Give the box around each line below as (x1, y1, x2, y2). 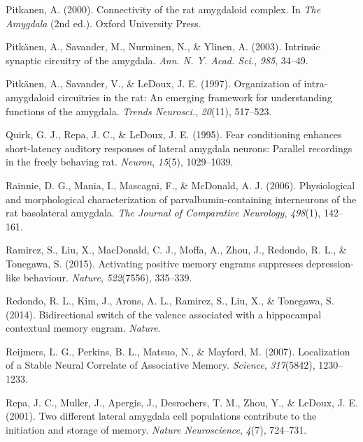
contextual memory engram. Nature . (6, 321, 161, 335)
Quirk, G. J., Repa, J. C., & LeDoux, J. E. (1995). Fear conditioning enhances (6, 127, 342, 142)
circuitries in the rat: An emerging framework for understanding (57, 89, 332, 104)
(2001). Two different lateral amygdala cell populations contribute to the (6, 408, 317, 423)
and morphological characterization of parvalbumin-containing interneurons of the (6, 191, 357, 206)
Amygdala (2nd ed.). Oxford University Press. (6, 15, 201, 30)
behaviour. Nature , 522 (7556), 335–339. (23, 270, 192, 284)
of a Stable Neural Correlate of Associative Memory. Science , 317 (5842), (6, 358, 315, 372)
